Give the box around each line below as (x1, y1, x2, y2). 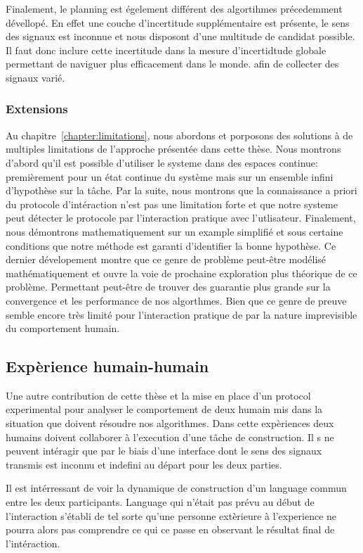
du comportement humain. (6, 321, 120, 336)
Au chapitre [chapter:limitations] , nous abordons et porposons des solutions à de (6, 127, 353, 142)
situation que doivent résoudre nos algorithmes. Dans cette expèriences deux (6, 416, 334, 431)
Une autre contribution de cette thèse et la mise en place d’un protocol (6, 388, 311, 402)
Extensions (6, 100, 68, 117)
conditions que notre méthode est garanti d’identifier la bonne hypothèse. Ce (6, 238, 336, 253)
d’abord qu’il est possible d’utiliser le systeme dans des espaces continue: (6, 155, 318, 170)
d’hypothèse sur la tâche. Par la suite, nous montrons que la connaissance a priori (6, 183, 357, 198)
